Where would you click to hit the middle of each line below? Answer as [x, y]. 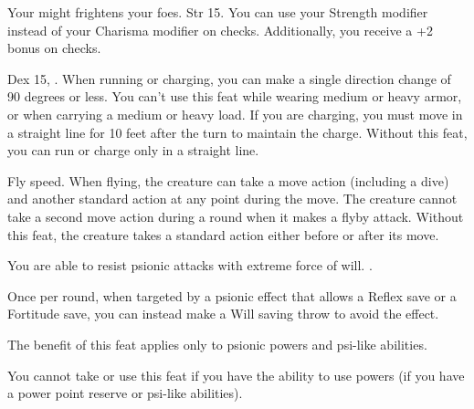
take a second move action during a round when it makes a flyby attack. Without [236, 216]
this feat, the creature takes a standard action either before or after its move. [223, 234]
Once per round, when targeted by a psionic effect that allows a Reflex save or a [232, 295]
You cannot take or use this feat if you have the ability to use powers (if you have [236, 375]
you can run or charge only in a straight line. [133, 150]
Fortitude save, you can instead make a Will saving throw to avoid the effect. [223, 314]
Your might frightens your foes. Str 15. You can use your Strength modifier [218, 12]
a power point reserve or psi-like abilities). [125, 393]
